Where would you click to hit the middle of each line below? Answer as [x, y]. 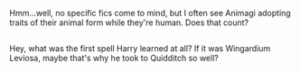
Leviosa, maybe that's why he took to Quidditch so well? [114, 58]
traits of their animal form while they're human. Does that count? [129, 22]
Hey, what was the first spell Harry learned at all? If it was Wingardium [140, 49]
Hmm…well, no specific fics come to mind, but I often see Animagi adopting [150, 13]
